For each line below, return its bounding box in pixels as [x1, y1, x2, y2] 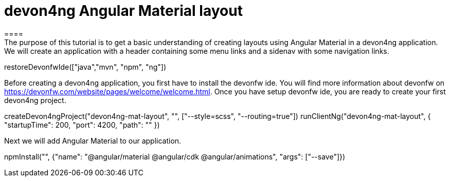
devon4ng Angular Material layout [4, 2, 243, 19]
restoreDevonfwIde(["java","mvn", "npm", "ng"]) [4, 62, 167, 71]
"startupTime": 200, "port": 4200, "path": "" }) [4, 120, 160, 129]
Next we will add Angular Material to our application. [4, 136, 182, 145]
